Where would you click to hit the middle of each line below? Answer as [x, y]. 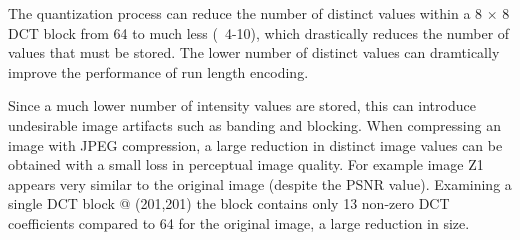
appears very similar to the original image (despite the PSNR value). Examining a [260, 183]
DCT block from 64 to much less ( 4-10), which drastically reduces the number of [259, 32]
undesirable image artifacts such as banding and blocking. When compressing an [254, 124]
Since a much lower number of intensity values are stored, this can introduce [242, 105]
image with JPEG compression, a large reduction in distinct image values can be [255, 144]
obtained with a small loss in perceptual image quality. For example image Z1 [246, 164]
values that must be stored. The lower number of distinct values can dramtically [254, 52]
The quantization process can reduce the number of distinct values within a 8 [245, 13]
